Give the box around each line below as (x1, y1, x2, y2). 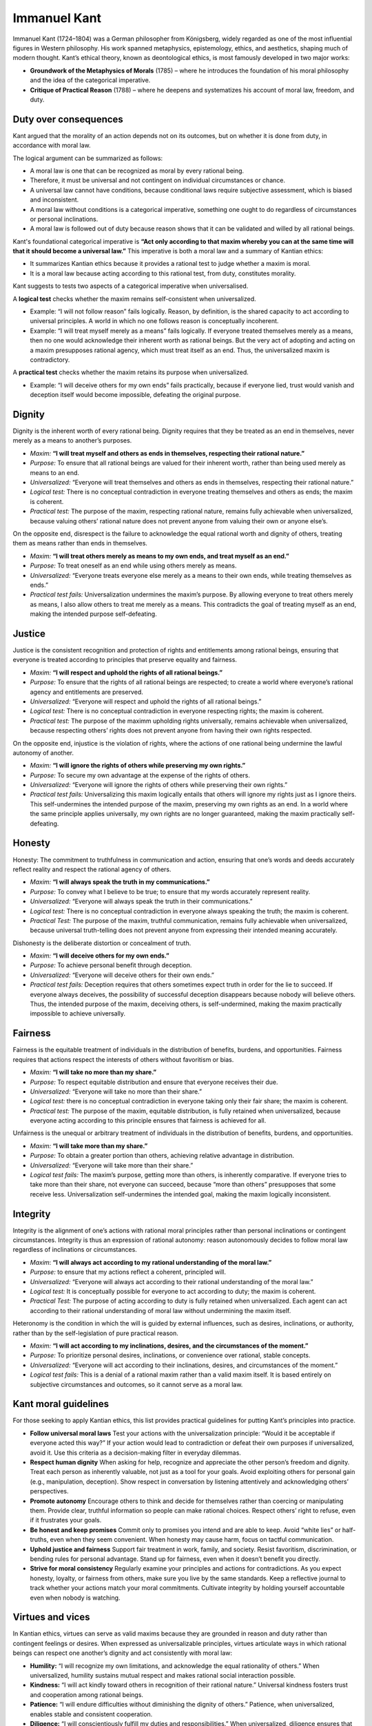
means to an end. (30, 468, 79, 476)
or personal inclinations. (30, 215, 99, 223)
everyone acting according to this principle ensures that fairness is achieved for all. (30, 1116, 267, 1125)
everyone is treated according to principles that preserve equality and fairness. (12, 656, 238, 664)
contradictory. (30, 356, 70, 364)
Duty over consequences (12, 113, 123, 125)
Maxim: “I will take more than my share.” (30, 1141, 148, 1150)
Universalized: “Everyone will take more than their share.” (30, 1161, 194, 1170)
